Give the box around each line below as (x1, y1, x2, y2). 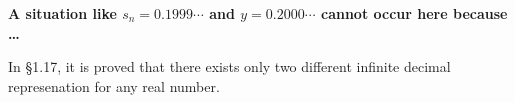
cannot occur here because (321, 3, 508, 23)
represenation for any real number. (8, 75, 220, 96)
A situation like (8, 3, 117, 23)
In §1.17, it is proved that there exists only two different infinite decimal (8, 56, 451, 77)
